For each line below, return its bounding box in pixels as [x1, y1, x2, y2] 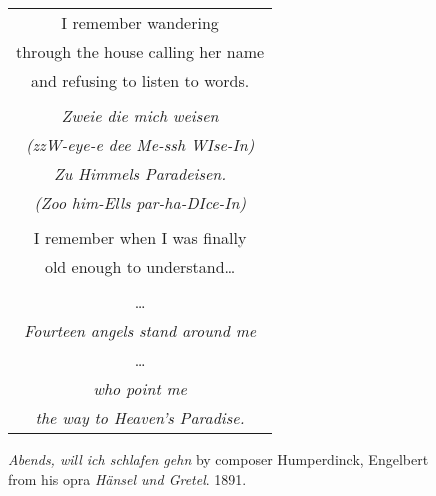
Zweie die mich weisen [61, 104, 219, 127]
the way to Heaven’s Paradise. [35, 406, 245, 429]
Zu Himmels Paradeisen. [53, 162, 227, 185]
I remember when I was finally [33, 226, 247, 249]
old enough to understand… [44, 255, 236, 278]
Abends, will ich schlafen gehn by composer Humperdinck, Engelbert [8, 449, 429, 469]
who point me [93, 377, 187, 400]
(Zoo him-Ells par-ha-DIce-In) [34, 191, 246, 214]
